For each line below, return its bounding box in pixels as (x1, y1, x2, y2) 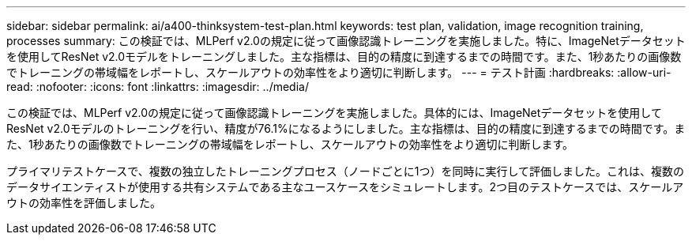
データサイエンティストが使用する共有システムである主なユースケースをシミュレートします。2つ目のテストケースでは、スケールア (6, 180, 684, 194)
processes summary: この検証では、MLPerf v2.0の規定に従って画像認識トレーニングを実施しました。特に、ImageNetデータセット (6, 34, 686, 47)
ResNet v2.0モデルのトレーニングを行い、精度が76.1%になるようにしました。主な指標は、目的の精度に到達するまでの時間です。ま (6, 122, 686, 135)
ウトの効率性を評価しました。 (6, 196, 161, 209)
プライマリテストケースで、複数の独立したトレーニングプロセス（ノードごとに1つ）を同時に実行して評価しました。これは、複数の (6, 164, 685, 178)
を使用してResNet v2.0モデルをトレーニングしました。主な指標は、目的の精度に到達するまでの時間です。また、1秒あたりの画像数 (6, 50, 682, 63)
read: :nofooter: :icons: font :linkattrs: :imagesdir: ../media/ (6, 80, 309, 93)
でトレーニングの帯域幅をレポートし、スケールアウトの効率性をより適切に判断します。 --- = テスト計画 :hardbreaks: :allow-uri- (6, 66, 671, 79)
